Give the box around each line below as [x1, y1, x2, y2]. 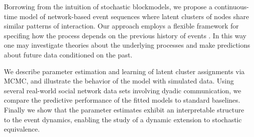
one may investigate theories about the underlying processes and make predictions [4, 40, 251, 50]
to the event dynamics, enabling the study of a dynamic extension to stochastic [4, 114, 242, 124]
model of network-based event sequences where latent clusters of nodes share [19, 11, 249, 21]
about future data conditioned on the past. [4, 49, 133, 59]
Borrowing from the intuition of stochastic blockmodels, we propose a [4, 1, 212, 11]
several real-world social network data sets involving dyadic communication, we [4, 85, 241, 95]
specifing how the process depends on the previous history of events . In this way [4, 30, 247, 40]
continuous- [214, 1, 249, 11]
